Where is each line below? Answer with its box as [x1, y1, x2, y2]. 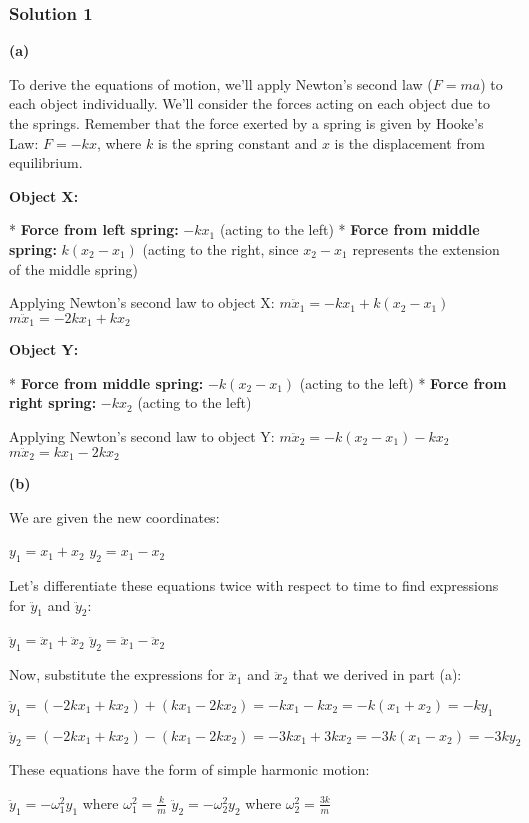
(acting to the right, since [142, 238, 299, 259]
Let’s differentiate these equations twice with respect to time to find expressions [9, 575, 499, 596]
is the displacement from [334, 132, 485, 153]
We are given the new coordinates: [9, 506, 220, 527]
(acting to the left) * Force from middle [219, 219, 480, 240]
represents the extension [352, 238, 500, 259]
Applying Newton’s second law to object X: [9, 292, 275, 313]
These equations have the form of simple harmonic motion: [9, 759, 370, 780]
